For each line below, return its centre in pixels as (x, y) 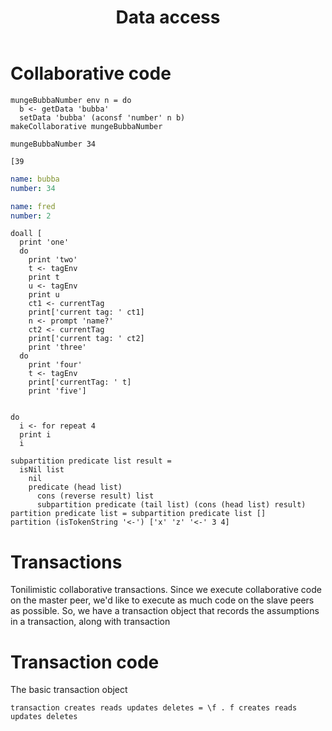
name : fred (33, 206)
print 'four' (55, 365)
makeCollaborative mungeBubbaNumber (86, 126)
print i (35, 435)
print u (44, 295)
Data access (168, 17)
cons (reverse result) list (95, 496)
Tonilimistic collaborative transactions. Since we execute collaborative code (166, 590)
